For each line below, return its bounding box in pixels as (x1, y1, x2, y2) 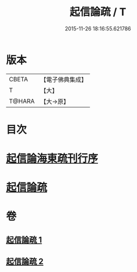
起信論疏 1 (6, 235, 43, 245)
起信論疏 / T (69, 5, 127, 19)
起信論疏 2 (6, 257, 44, 267)
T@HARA (9, 97, 35, 105)
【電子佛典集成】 (40, 75, 87, 84)
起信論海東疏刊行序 (6, 152, 99, 166)
